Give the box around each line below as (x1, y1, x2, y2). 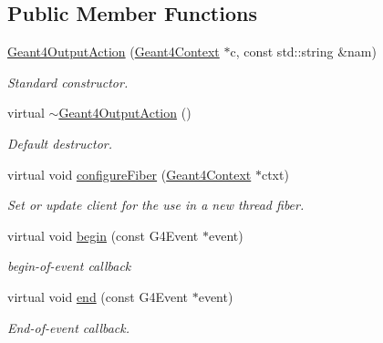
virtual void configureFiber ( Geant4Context (7, 164, 252, 183)
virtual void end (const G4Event (7, 286, 189, 306)
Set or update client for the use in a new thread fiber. (7, 195, 305, 214)
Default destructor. (7, 133, 113, 152)
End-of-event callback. (7, 317, 130, 337)
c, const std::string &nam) (230, 42, 377, 61)
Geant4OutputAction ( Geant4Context (7, 42, 220, 61)
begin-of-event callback (7, 256, 131, 275)
